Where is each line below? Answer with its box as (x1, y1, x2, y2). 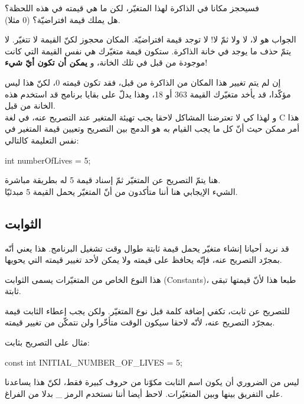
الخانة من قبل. (5, 99, 55, 112)
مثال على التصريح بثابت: (5, 336, 90, 348)
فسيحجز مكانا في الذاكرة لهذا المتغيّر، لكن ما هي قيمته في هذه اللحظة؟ (5, 2, 259, 14)
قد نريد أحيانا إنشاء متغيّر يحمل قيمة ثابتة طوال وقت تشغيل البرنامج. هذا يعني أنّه (5, 242, 289, 254)
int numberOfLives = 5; (5, 154, 91, 166)
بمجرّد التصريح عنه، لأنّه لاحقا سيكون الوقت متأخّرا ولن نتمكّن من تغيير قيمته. (5, 316, 275, 328)
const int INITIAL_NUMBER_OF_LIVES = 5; (5, 356, 182, 368)
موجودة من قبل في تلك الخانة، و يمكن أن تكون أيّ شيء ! (5, 56, 208, 69)
